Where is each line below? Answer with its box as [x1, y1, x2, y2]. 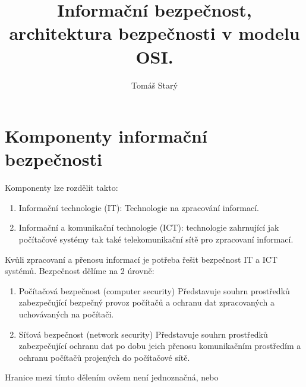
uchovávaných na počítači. [18, 307, 114, 320]
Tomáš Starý [131, 78, 178, 91]
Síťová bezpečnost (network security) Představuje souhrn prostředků [18, 328, 268, 340]
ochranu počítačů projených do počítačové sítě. [18, 351, 190, 363]
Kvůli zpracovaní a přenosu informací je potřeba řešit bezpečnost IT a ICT [5, 253, 277, 265]
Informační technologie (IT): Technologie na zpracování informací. [18, 201, 259, 213]
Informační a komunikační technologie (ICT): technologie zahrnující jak [18, 221, 279, 234]
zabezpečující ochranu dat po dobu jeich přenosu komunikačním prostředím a [18, 339, 301, 352]
